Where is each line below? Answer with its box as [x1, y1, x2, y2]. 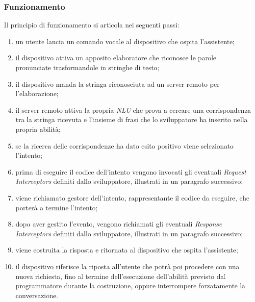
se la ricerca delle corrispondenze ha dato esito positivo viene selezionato [15, 140, 234, 151]
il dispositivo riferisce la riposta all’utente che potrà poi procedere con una [15, 261, 240, 271]
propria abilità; [15, 124, 61, 134]
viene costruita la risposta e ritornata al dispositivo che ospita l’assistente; [15, 245, 238, 255]
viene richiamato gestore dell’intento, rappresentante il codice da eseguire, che [15, 192, 250, 202]
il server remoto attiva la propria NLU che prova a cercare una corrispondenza [15, 104, 251, 115]
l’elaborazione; [15, 88, 59, 99]
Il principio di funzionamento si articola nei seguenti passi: [4, 20, 179, 30]
